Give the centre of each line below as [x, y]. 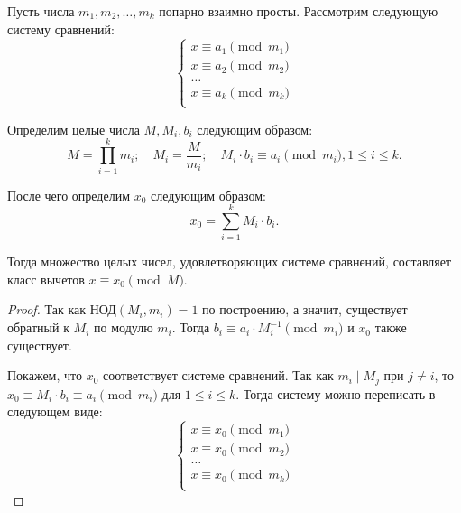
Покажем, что [45, 375]
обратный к [38, 327]
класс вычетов [46, 279]
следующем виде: [55, 411]
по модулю [124, 327]
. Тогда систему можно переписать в [336, 393]
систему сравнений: [61, 28]
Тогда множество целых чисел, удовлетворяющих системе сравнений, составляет [230, 261]
